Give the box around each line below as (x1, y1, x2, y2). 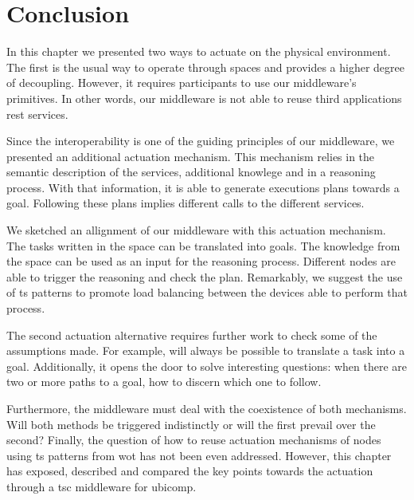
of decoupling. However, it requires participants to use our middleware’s (6, 74, 357, 91)
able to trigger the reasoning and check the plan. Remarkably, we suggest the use (6, 268, 403, 285)
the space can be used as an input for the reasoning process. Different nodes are (6, 253, 396, 270)
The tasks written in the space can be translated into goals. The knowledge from (6, 237, 400, 254)
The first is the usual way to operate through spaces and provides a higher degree (6, 58, 405, 75)
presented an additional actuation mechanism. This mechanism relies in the (6, 148, 375, 164)
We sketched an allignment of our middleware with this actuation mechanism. (6, 222, 386, 238)
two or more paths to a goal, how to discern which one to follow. (6, 373, 322, 390)
